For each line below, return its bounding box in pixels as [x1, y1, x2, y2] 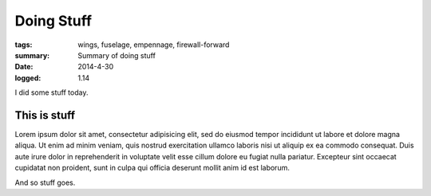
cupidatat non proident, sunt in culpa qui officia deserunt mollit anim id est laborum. [14, 163, 291, 173]
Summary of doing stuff [77, 50, 156, 60]
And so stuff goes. [14, 178, 76, 187]
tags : [14, 40, 33, 49]
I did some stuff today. [14, 88, 89, 97]
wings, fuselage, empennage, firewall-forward [77, 40, 230, 49]
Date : [14, 62, 34, 72]
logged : [14, 73, 42, 83]
